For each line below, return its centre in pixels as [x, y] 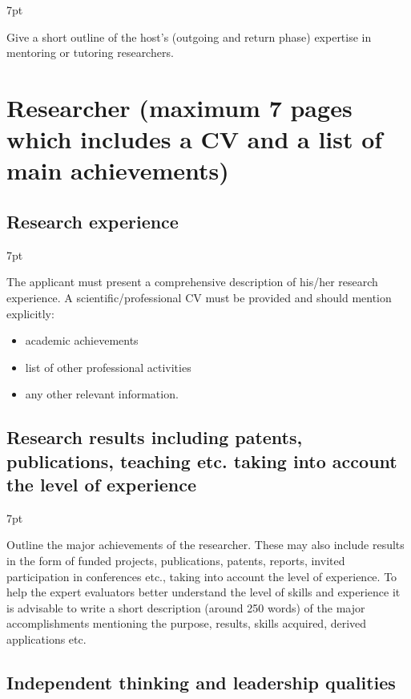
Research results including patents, [155, 437]
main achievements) [118, 170]
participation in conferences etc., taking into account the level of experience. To [202, 576]
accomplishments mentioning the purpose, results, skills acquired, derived [187, 623]
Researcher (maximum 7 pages [179, 107]
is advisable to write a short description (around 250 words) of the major [186, 607]
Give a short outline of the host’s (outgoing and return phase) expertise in [189, 36]
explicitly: [30, 313]
